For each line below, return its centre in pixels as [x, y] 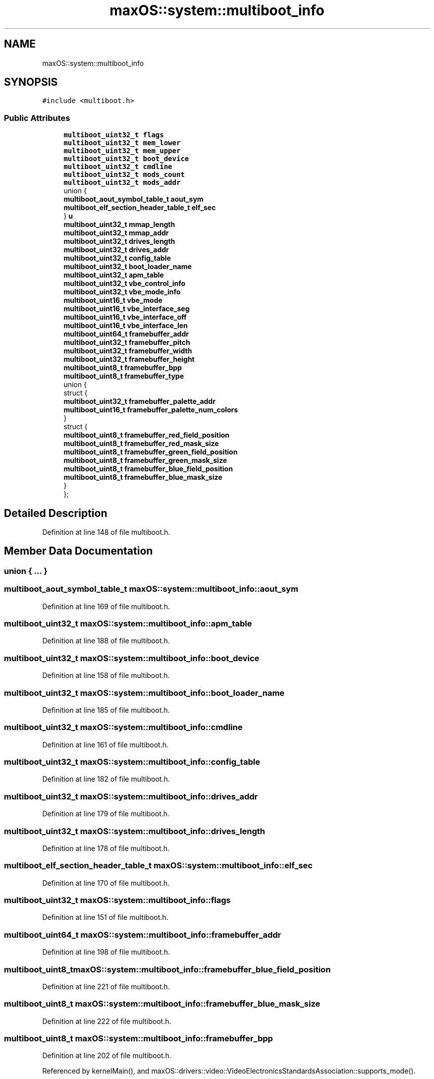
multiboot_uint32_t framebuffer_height [129, 359]
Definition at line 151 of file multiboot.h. [105, 917]
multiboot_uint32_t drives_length [119, 241]
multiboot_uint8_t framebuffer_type [124, 376]
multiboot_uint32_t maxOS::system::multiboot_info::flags [117, 900]
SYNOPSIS [31, 82]
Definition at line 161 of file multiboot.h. [105, 744]
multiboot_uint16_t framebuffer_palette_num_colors [151, 410]
